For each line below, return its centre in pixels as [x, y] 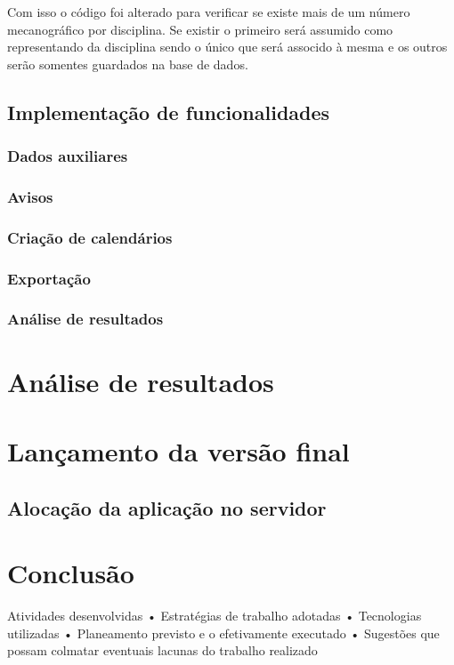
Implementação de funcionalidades [169, 112]
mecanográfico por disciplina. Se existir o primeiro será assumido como [200, 29]
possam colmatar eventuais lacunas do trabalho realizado [162, 650]
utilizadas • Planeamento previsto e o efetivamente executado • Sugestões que [223, 633]
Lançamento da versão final [178, 450]
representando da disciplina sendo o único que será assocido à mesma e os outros [227, 47]
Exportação [49, 278]
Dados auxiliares [68, 156]
